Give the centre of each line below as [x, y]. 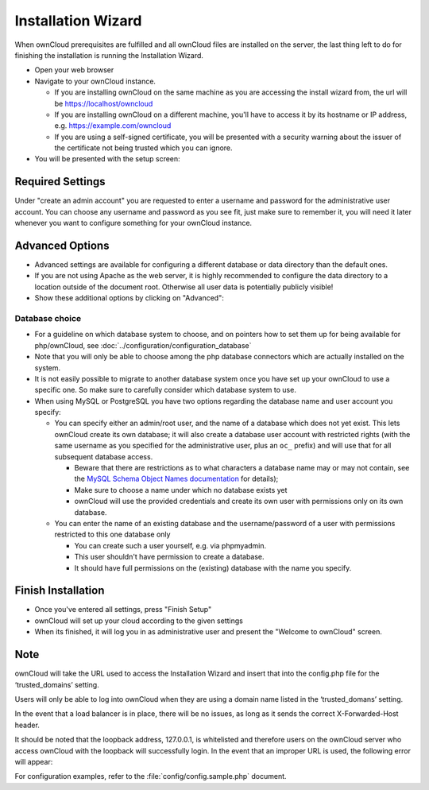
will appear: [34, 761]
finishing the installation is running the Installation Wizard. [109, 55]
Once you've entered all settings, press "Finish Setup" [123, 610]
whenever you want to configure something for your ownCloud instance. [133, 223]
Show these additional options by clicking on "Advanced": [129, 298]
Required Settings [60, 182]
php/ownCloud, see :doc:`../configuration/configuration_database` [143, 345]
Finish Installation [60, 591]
